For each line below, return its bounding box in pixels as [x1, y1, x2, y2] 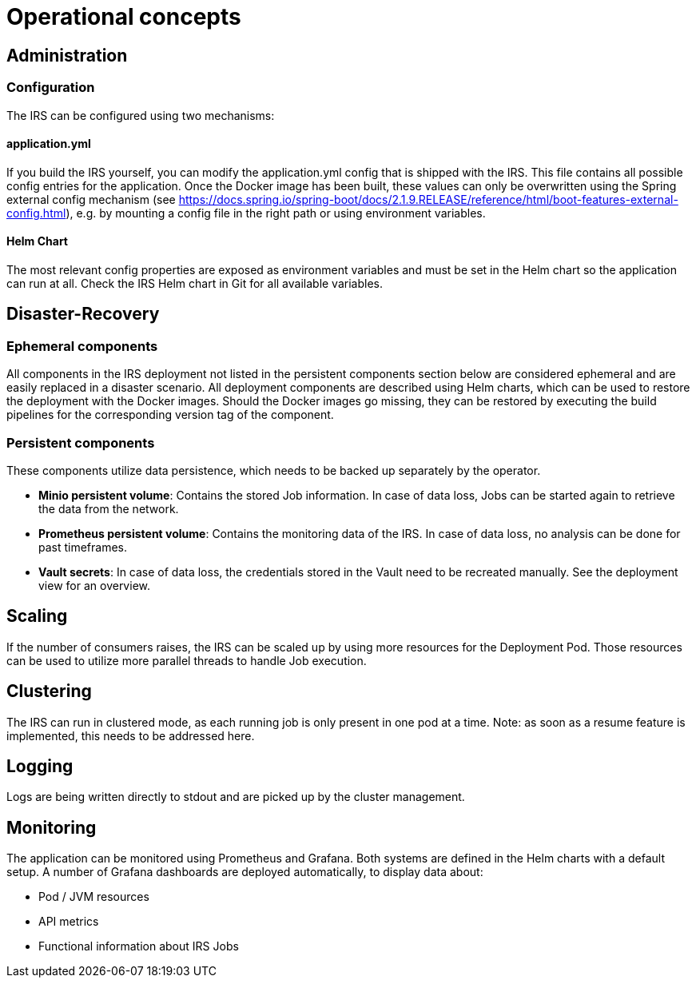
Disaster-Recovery [6, 304, 160, 325]
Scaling [6, 606, 68, 627]
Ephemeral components [6, 337, 158, 354]
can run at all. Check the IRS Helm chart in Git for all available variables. [6, 276, 383, 290]
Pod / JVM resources [38, 890, 149, 904]
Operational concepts [6, 3, 241, 30]
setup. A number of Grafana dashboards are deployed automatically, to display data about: [6, 865, 483, 879]
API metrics [38, 914, 99, 929]
